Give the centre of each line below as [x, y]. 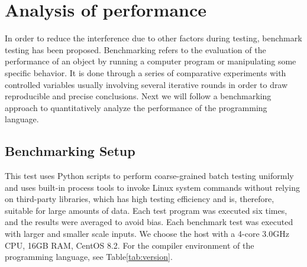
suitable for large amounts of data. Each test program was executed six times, [146, 210]
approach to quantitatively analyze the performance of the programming [136, 107]
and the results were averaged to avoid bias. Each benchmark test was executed [149, 222]
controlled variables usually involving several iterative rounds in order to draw [146, 84]
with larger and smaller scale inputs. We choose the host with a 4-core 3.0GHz [147, 234]
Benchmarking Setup [70, 151]
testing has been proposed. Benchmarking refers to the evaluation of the [135, 49]
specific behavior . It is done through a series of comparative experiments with [146, 72]
